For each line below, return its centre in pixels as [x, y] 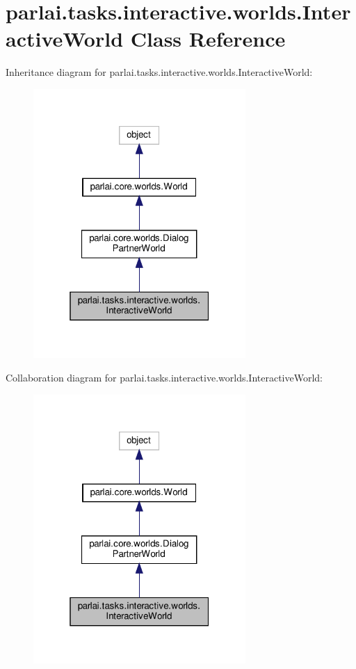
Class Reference [208, 39]
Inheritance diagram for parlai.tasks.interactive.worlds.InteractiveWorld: [159, 72]
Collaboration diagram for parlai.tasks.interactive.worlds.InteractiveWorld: [164, 377]
